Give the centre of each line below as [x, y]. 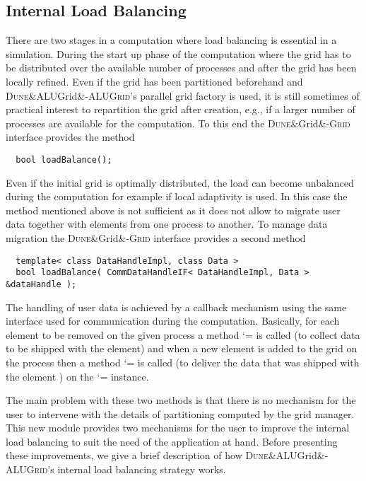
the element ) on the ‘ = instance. [77, 376]
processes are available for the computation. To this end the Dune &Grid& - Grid [178, 123]
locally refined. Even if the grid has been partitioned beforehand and [154, 81]
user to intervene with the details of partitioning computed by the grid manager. [180, 413]
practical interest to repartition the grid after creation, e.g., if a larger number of [181, 109]
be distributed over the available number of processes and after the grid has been [181, 68]
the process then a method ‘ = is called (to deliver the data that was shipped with [183, 362]
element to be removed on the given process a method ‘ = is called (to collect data [183, 334]
